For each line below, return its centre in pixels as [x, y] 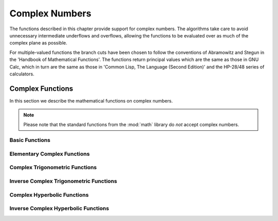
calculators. [22, 74]
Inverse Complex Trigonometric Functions [63, 181]
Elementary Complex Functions [50, 154]
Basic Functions [30, 140]
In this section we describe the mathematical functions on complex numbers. [91, 101]
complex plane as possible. [38, 43]
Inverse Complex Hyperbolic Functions [59, 209]
